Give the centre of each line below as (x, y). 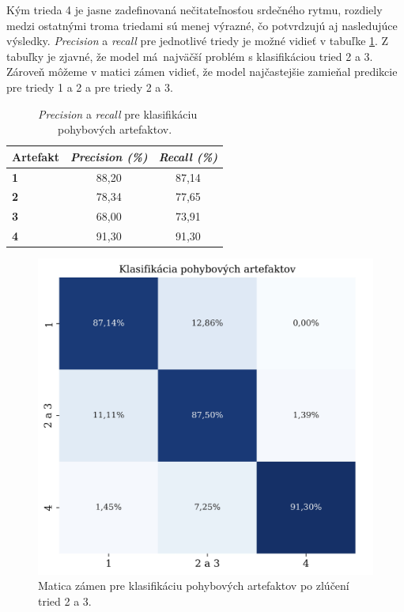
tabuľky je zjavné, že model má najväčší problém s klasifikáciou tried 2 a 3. (190, 56)
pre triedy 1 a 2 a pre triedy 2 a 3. (90, 87)
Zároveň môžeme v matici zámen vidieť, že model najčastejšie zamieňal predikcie (202, 72)
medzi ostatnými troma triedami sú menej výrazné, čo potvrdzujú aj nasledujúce (202, 25)
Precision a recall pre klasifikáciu (118, 113)
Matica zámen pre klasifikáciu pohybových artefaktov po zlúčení (194, 586)
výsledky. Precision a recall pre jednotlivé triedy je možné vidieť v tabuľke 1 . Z (198, 41)
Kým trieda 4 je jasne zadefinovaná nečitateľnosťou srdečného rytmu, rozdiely (194, 9)
